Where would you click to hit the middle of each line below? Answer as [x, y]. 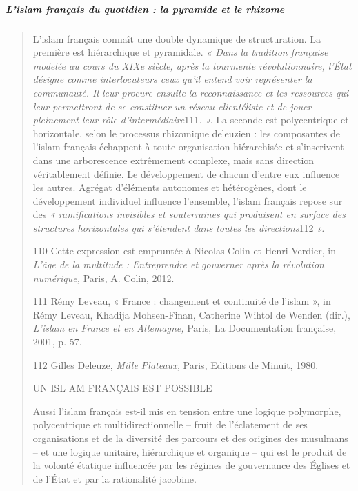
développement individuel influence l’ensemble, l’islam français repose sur [188, 200]
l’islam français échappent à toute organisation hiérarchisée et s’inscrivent [188, 147]
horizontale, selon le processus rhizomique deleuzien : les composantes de [186, 133]
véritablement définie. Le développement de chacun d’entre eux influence [186, 173]
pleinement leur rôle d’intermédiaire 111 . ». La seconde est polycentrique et [191, 120]
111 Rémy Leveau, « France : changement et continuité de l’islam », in [182, 301]
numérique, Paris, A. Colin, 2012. [103, 278]
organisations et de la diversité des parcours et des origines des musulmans [190, 438]
